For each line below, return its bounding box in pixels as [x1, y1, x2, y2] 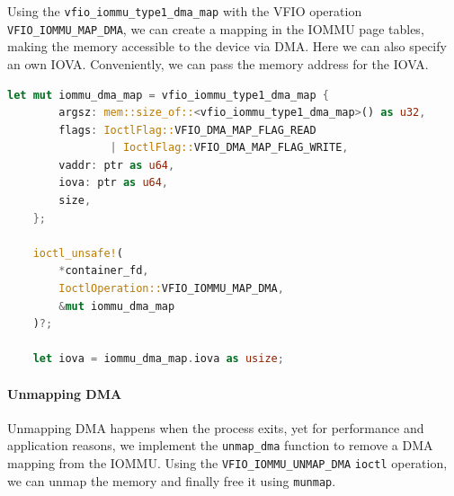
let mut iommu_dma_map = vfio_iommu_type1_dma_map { [7, 88, 330, 102]
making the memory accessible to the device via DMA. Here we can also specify [7, 37, 447, 56]
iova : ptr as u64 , [58, 176, 169, 190]
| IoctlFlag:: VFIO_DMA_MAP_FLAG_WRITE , [110, 141, 349, 155]
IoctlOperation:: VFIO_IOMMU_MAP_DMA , [58, 282, 284, 296]
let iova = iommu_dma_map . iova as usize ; [32, 352, 284, 366]
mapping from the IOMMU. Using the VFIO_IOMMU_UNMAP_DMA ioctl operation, [7, 454, 448, 473]
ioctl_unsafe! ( [32, 246, 123, 260]
